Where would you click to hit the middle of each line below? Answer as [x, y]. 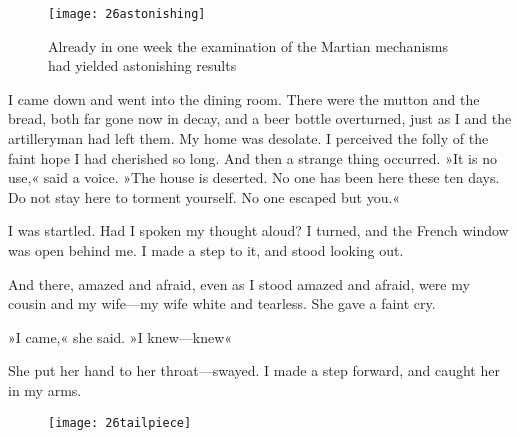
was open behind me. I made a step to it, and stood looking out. [206, 250]
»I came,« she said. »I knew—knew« [120, 336]
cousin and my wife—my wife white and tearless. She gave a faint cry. [222, 303]
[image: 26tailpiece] [120, 422]
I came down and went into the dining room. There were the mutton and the [244, 98]
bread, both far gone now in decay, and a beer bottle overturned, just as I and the [260, 118]
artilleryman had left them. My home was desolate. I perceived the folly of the [248, 138]
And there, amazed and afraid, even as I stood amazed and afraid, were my [239, 283]
